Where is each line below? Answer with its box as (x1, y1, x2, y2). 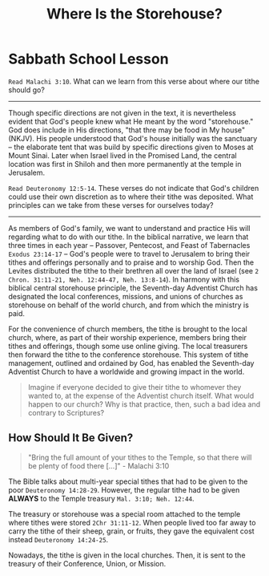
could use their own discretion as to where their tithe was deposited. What (8, 192, 254, 201)
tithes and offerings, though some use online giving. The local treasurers (8, 341, 248, 351)
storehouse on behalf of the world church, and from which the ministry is (8, 300, 250, 310)
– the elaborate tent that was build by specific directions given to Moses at (8, 142, 254, 152)
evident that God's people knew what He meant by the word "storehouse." (8, 116, 254, 126)
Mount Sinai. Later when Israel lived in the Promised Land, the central (8, 150, 238, 160)
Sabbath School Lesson (8, 50, 170, 68)
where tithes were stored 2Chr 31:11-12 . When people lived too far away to (8, 517, 256, 527)
